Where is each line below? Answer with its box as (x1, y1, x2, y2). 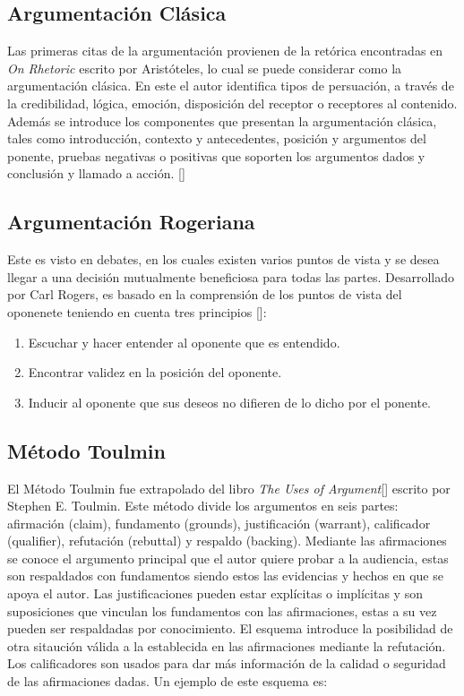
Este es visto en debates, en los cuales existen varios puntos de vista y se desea (7, 250, 440, 269)
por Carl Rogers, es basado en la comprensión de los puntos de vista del (7, 285, 402, 304)
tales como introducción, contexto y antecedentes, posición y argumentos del (7, 129, 426, 148)
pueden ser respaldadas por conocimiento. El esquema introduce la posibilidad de (7, 619, 453, 638)
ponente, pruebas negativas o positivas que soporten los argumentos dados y (7, 146, 425, 165)
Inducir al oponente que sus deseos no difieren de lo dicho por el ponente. (28, 392, 431, 411)
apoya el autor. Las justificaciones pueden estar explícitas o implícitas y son (7, 584, 423, 603)
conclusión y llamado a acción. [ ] (7, 164, 185, 183)
